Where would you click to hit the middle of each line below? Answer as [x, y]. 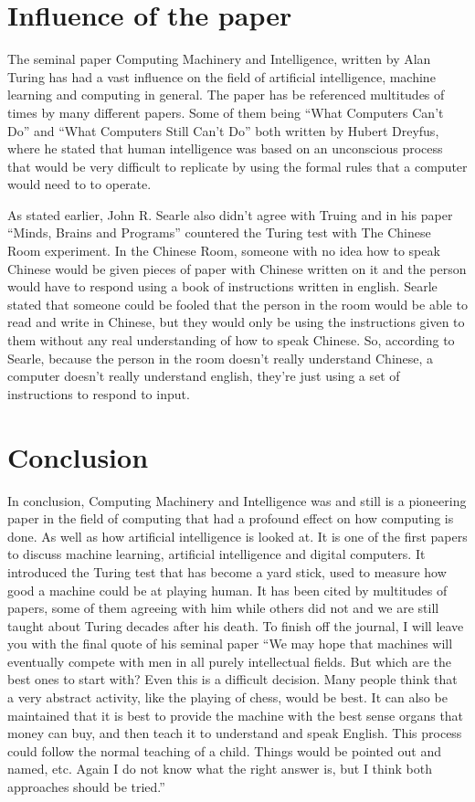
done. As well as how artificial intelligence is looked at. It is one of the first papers [237, 536]
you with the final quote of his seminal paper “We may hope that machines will [230, 644]
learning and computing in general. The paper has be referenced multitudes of [226, 95]
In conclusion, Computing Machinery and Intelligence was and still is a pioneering [237, 500]
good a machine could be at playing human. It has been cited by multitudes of [227, 590]
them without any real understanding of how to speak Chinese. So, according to [231, 340]
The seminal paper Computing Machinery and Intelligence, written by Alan [219, 59]
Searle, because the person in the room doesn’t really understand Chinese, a [221, 358]
